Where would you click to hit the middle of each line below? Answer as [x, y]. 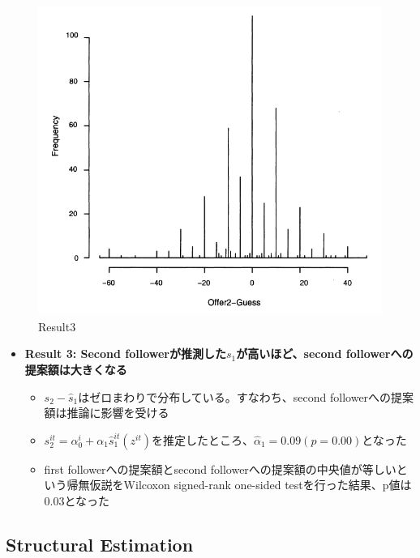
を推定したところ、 [202, 439]
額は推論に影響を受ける [107, 413]
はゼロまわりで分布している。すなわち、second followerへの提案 [246, 396]
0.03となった [77, 501]
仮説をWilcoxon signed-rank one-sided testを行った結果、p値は [251, 485]
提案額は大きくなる [76, 370]
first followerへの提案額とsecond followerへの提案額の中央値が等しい [220, 469]
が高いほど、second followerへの [325, 354]
